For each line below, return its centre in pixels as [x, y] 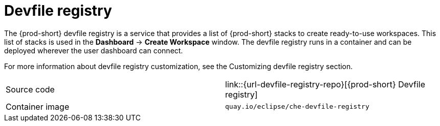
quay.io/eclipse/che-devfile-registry [297, 107]
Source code [30, 89]
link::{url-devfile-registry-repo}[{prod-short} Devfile [325, 84]
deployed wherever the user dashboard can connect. [94, 50]
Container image [38, 106]
